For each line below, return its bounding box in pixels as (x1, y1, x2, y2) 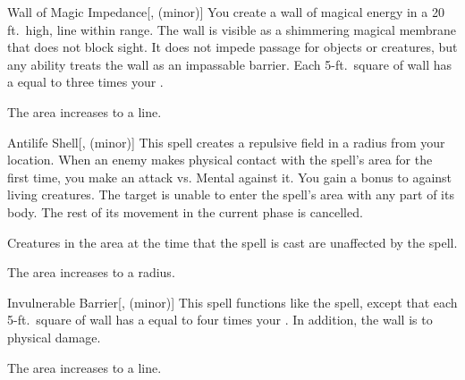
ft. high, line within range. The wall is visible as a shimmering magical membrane (7, 20, 457, 38)
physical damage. (7, 327, 101, 346)
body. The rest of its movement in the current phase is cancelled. (7, 202, 363, 221)
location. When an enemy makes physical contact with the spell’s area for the (7, 150, 433, 169)
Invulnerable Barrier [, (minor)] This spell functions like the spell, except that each (7, 292, 458, 311)
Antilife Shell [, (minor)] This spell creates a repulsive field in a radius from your (7, 132, 445, 151)
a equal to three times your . (7, 72, 164, 91)
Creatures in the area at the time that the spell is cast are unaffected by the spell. (7, 232, 458, 251)
